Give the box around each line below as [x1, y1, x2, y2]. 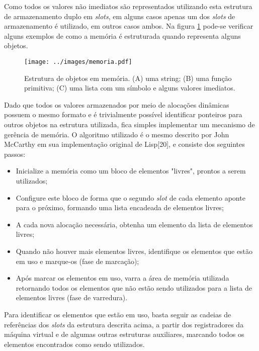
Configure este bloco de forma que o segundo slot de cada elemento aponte [16, 192, 245, 203]
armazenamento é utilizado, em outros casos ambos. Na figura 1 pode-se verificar [4, 21, 253, 31]
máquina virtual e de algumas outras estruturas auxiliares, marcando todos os [4, 329, 244, 339]
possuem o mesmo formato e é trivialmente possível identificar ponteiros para [4, 109, 242, 120]
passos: [4, 148, 26, 159]
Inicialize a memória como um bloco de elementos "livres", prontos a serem [16, 165, 246, 176]
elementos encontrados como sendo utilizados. [4, 338, 145, 349]
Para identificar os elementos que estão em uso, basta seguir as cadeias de [4, 309, 231, 319]
